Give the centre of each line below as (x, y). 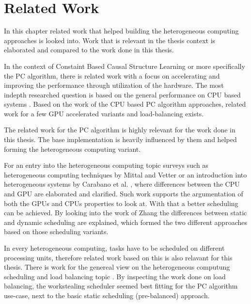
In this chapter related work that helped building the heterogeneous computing (121, 31)
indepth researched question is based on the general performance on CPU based (122, 94)
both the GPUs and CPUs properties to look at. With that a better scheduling (121, 203)
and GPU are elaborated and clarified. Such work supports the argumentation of (124, 194)
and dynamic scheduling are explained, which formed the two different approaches (125, 222)
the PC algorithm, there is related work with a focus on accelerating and (112, 75)
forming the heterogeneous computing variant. (72, 149)
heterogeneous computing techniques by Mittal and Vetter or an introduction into (125, 174)
